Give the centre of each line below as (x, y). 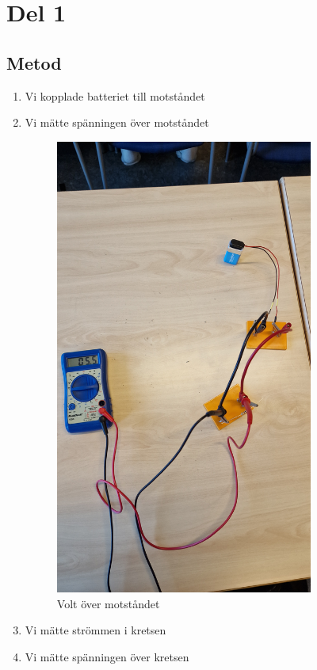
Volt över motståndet (108, 603)
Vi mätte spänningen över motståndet (117, 122)
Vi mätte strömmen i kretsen (95, 630)
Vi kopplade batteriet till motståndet (115, 95)
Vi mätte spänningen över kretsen (107, 656)
